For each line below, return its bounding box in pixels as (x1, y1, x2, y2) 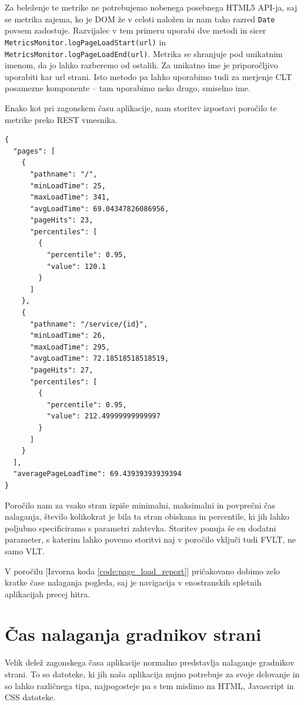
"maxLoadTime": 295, (29, 342, 110, 351)
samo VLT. (5, 544, 45, 557)
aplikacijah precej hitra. (5, 587, 91, 600)
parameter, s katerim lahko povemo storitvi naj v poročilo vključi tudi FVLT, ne (5, 533, 296, 546)
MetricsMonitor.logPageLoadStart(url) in (5, 35, 166, 48)
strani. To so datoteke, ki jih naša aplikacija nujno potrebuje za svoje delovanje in (5, 668, 300, 680)
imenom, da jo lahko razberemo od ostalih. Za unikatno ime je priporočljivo (5, 59, 278, 71)
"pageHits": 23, (29, 216, 93, 225)
